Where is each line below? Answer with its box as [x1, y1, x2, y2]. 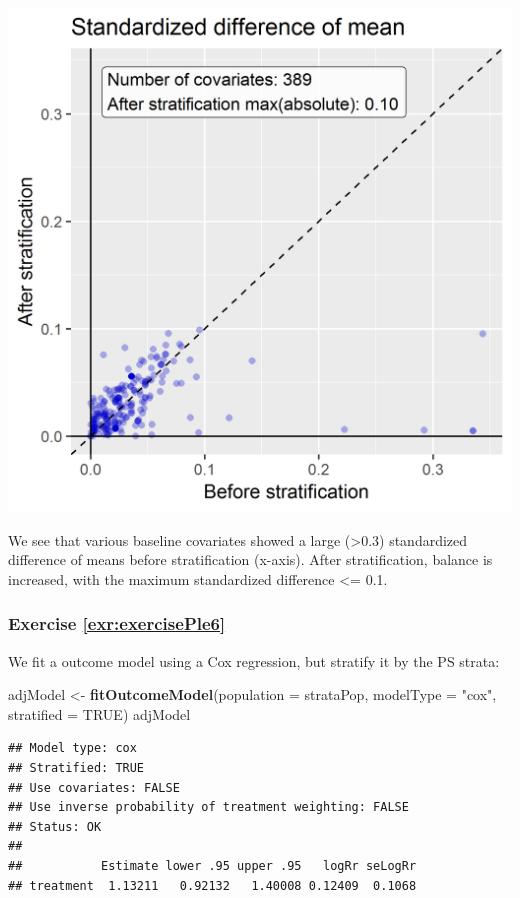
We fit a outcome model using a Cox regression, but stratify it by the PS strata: [8, 650, 500, 671]
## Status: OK [8, 819, 102, 834]
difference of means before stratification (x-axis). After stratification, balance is [8, 549, 493, 570]
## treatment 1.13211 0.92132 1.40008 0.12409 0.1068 [8, 878, 417, 893]
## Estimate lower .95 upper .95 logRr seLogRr [8, 858, 417, 873]
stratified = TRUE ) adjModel [8, 703, 191, 724]
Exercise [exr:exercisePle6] [8, 611, 226, 636]
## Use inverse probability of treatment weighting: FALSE [8, 800, 409, 815]
